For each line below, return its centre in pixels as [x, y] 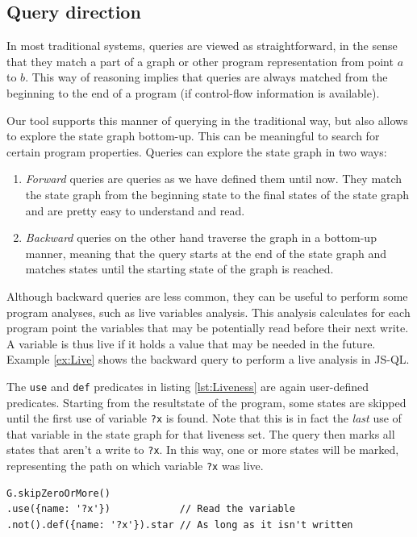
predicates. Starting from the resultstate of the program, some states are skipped [206, 402]
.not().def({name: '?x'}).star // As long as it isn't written [180, 525]
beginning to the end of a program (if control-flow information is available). [193, 92]
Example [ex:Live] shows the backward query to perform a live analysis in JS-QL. [208, 359]
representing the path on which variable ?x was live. [135, 466]
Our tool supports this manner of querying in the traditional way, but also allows [207, 120]
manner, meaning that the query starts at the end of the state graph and [206, 253]
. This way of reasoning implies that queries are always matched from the [206, 77]
